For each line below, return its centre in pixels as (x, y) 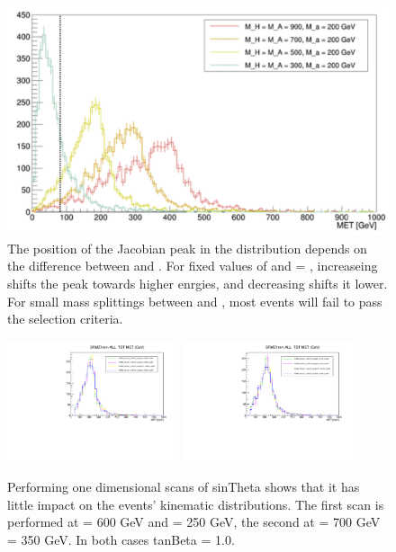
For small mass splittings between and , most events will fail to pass (195, 301)
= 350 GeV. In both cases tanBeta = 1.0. (121, 540)
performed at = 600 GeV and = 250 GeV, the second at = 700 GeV (194, 522)
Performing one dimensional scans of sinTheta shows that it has (184, 487)
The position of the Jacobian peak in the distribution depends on (187, 248)
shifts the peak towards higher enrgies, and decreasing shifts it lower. (198, 284)
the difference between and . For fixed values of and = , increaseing (193, 266)
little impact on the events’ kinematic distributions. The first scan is (196, 504)
